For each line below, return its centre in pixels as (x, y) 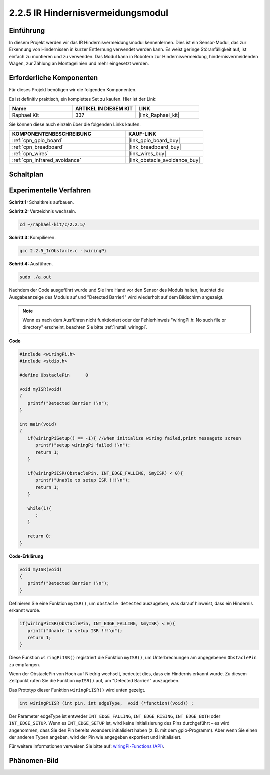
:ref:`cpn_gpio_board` (37, 141)
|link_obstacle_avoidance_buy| (164, 160)
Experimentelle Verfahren (50, 190)
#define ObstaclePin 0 (54, 375)
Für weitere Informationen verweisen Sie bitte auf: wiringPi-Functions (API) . (87, 746)
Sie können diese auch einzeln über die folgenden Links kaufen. (75, 124)
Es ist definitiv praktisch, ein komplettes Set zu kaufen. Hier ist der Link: (83, 99)
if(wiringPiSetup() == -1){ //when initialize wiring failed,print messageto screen (134, 438)
